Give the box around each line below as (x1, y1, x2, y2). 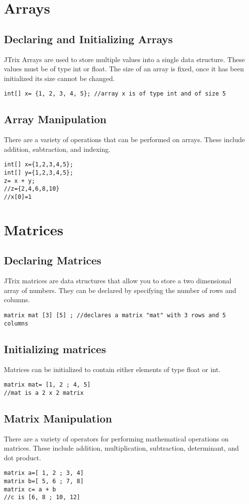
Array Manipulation (4, 112, 107, 127)
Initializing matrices (4, 341, 106, 356)
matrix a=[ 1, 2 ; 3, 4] (4, 470, 84, 477)
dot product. (4, 452, 41, 462)
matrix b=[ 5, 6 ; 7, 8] (4, 478, 84, 485)
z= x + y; (4, 177, 35, 184)
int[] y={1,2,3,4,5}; (4, 169, 74, 177)
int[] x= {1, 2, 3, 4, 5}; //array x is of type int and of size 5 (4, 90, 226, 98)
